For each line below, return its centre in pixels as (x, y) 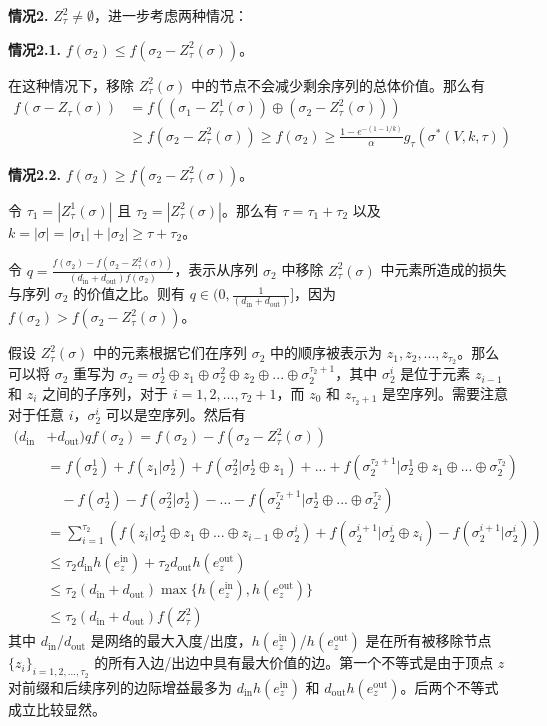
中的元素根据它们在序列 (170, 352)
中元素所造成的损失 (443, 269)
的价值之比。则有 (129, 293)
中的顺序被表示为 (326, 352)
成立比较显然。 (57, 708)
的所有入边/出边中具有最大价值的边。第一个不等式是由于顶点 (294, 662)
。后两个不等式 (449, 686)
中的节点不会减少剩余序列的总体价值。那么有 (338, 84)
